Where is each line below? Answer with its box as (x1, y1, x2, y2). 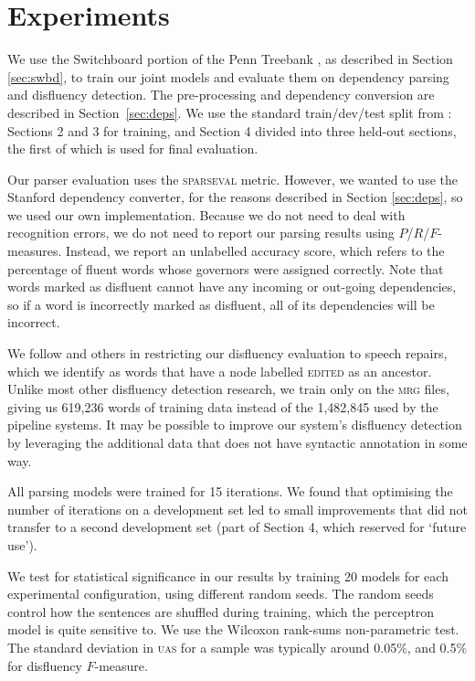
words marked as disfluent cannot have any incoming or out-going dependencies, (7, 277, 457, 296)
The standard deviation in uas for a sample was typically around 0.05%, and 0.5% (7, 637, 468, 656)
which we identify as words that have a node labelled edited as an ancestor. (7, 361, 432, 380)
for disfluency (7, 655, 82, 675)
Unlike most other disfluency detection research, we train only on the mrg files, (7, 379, 449, 399)
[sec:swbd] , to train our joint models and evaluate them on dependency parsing (7, 67, 449, 86)
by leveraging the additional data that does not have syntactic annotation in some (7, 433, 468, 452)
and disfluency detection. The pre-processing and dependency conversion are (7, 85, 435, 104)
